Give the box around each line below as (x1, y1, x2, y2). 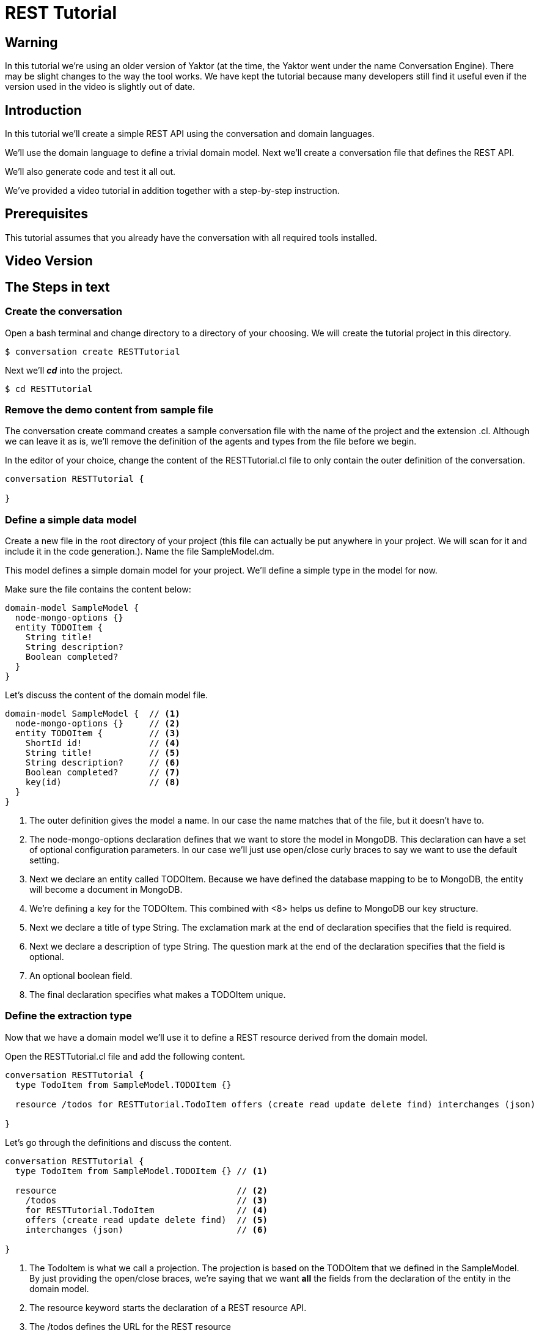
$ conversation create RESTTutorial (5, 346, 180, 356)
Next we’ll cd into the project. (5, 364, 123, 375)
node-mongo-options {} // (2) (15, 718, 180, 728)
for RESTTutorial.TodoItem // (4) (25, 1205, 268, 1215)
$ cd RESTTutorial (5, 383, 93, 394)
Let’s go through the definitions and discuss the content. (5, 1137, 232, 1148)
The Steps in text (5, 279, 110, 295)
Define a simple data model (5, 513, 137, 526)
